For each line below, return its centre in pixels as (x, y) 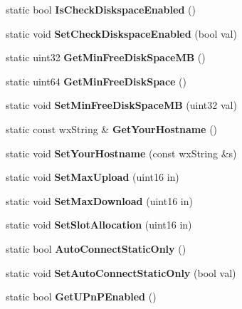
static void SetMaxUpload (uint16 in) (93, 177)
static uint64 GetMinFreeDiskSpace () (96, 81)
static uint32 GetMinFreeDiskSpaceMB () (106, 57)
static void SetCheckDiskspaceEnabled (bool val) (121, 33)
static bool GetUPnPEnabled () (81, 297)
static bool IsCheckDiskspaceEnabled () (101, 9)
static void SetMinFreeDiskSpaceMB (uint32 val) (121, 105)
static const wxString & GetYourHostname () (112, 129)
